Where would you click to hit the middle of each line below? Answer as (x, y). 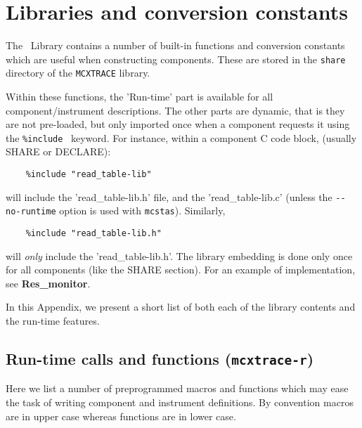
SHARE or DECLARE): (58, 151)
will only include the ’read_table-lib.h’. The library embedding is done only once (179, 255)
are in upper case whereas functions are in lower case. (121, 416)
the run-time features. (53, 321)
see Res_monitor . (48, 283)
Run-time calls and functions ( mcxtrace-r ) (160, 359)
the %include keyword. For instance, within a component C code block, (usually (181, 137)
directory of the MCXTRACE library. (78, 73)
